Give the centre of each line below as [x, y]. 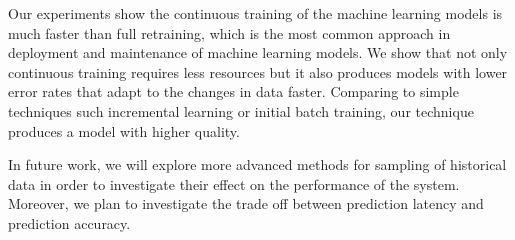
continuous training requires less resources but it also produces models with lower [258, 71]
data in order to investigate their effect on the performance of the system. [234, 183]
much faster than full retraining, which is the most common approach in [229, 32]
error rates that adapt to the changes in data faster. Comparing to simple [233, 91]
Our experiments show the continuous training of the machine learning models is [255, 13]
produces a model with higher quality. [124, 130]
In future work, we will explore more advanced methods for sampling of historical [257, 164]
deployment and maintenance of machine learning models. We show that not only [258, 52]
